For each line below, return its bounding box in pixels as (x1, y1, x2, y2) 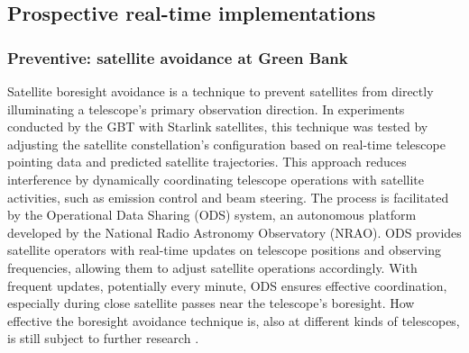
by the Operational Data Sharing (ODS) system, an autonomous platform (7, 205, 417, 224)
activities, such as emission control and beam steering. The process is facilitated (7, 187, 449, 206)
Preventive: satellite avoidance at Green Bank (7, 46, 348, 68)
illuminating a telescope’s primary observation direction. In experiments (7, 99, 405, 118)
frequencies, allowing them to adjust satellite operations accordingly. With (7, 258, 418, 276)
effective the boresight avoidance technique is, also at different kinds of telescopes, (7, 311, 460, 330)
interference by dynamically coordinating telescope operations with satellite (7, 169, 425, 188)
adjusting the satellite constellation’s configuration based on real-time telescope (7, 134, 446, 153)
